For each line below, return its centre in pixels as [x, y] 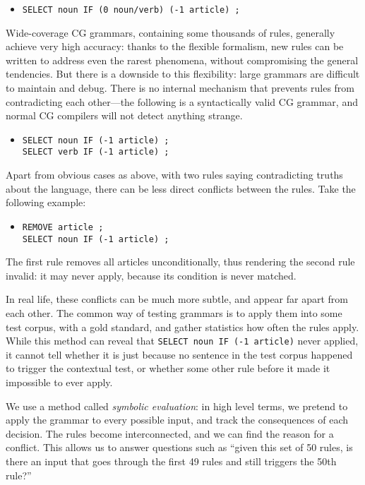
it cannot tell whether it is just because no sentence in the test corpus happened [179, 354]
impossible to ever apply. [59, 382]
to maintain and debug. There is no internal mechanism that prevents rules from [180, 88]
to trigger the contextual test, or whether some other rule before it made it [168, 368]
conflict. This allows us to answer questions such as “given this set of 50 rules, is [179, 447]
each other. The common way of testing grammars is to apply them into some [174, 313]
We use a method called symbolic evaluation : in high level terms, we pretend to [177, 406]
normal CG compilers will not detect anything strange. [124, 115]
